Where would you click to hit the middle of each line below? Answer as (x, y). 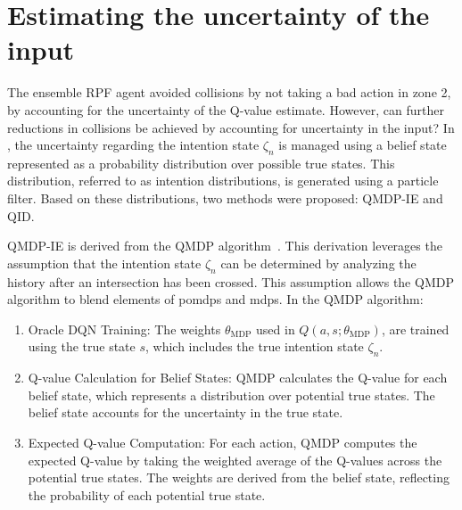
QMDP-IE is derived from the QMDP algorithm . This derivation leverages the (225, 246)
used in (276, 329)
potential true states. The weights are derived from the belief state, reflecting (239, 477)
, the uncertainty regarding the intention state (133, 145)
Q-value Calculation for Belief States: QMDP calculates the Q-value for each (238, 378)
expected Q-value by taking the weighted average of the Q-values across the (235, 460)
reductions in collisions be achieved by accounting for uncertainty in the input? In (231, 127)
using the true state (82, 346)
